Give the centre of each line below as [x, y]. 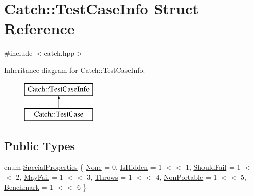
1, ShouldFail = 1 [213, 167]
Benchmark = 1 [29, 187]
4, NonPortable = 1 [186, 177]
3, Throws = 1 [109, 177]
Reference [40, 28]
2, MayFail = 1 [40, 177]
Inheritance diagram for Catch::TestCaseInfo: [75, 70]
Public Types [40, 146]
